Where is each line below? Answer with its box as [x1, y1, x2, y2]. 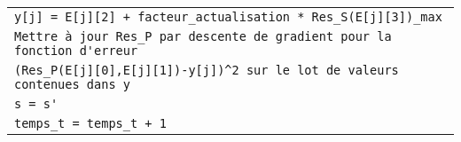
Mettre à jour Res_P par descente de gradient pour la [14, 29, 392, 43]
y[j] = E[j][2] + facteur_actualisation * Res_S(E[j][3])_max [14, 10, 442, 24]
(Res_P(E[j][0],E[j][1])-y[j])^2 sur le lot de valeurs [14, 63, 399, 77]
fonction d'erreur [14, 43, 138, 58]
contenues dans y [14, 77, 130, 91]
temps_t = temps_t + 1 [14, 116, 167, 130]
